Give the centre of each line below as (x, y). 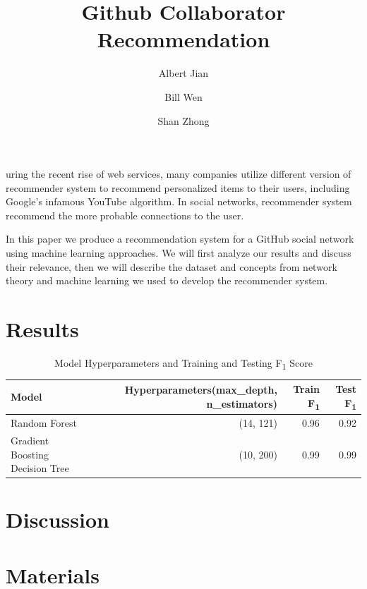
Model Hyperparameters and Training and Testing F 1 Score (183, 363)
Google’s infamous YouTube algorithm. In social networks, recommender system (179, 201)
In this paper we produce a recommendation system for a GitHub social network (180, 239)
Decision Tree (40, 468)
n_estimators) (242, 403)
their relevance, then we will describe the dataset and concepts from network (172, 266)
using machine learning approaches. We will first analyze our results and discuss (179, 253)
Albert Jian (183, 73)
